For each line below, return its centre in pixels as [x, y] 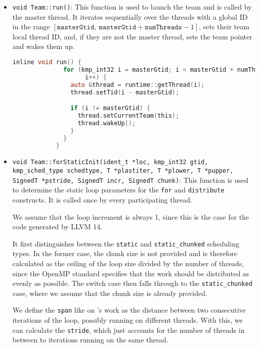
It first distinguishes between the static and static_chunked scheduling [126, 243]
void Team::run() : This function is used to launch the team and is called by [132, 7]
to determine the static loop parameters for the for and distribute [118, 190]
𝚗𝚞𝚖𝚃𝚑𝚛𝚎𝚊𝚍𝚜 [163, 28]
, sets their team [224, 27]
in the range [31, 27]
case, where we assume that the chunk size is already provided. [110, 293]
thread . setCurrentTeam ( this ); [128, 115]
